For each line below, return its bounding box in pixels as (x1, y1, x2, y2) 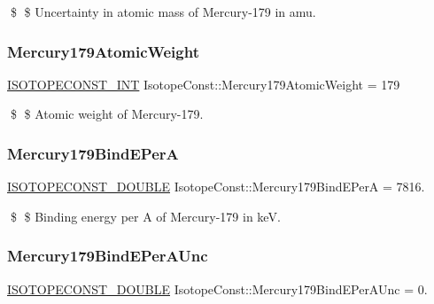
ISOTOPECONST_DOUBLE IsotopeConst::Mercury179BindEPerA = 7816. (7, 177, 425, 196)
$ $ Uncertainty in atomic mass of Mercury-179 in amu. (10, 3, 316, 20)
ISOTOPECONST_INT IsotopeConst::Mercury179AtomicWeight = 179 (7, 74, 400, 93)
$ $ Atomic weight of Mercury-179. (10, 105, 204, 123)
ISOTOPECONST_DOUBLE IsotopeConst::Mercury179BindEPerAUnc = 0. (7, 279, 428, 298)
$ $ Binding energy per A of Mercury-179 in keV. (10, 207, 281, 225)
